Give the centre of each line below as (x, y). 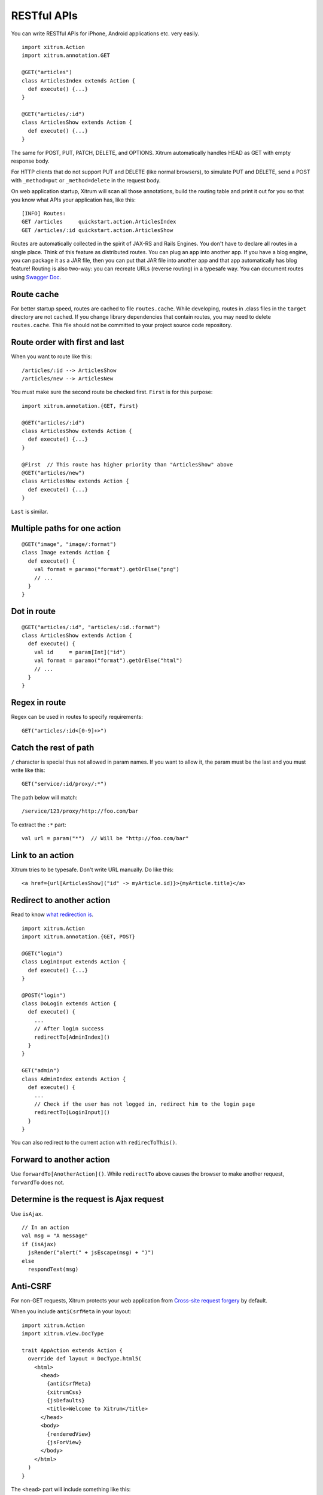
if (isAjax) (39, 1244)
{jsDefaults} (66, 1401)
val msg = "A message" (55, 1236)
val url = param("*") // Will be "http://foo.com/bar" (105, 838)
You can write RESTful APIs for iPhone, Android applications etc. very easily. (105, 33)
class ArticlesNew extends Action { (75, 481)
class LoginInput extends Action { (74, 962)
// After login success (69, 1029)
